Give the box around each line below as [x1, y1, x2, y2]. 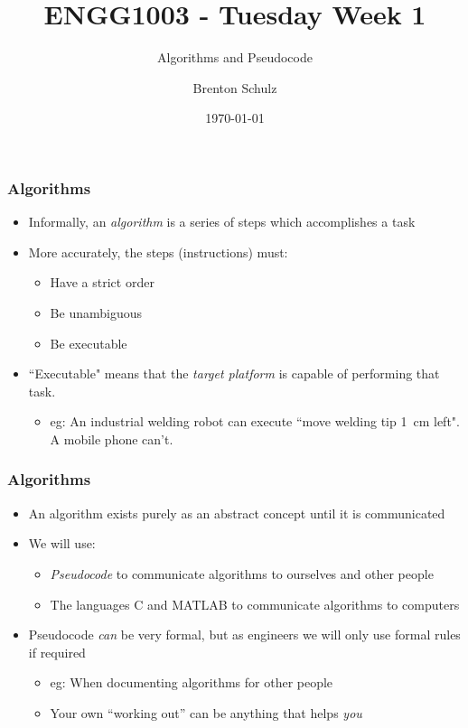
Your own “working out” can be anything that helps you [50, 703, 362, 722]
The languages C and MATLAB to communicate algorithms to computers [50, 594, 460, 613]
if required [28, 642, 86, 661]
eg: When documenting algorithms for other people [50, 673, 333, 692]
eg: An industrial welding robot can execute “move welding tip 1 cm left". [50, 412, 460, 431]
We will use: [28, 534, 96, 553]
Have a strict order [50, 273, 154, 292]
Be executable [50, 333, 127, 352]
